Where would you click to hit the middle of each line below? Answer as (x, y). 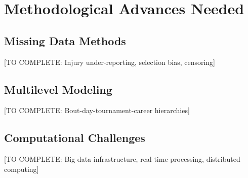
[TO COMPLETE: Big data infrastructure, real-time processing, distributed (122, 159)
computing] (22, 169)
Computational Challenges (75, 138)
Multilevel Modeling (58, 89)
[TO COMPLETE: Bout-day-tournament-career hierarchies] (97, 110)
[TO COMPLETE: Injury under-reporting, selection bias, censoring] (110, 62)
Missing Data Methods (65, 40)
